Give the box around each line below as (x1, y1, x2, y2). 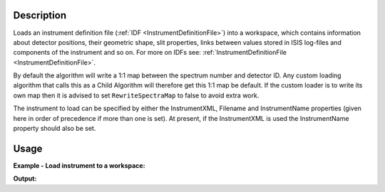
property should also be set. (13, 124, 96, 133)
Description (13, 9, 67, 21)
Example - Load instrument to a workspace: (13, 161, 145, 170)
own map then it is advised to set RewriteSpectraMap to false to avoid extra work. (13, 91, 260, 100)
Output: (13, 174, 37, 183)
